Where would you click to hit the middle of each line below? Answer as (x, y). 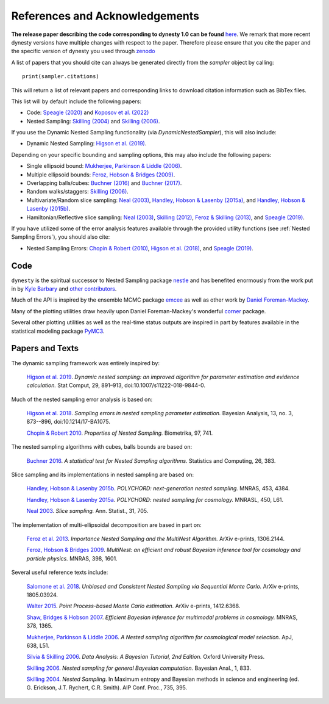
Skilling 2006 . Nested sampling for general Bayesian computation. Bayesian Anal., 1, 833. (139, 668)
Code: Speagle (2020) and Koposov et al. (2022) (88, 112)
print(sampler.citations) (61, 77)
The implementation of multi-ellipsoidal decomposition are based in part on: (107, 524)
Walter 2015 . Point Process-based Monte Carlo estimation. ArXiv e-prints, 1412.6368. (133, 606)
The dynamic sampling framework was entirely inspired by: (85, 363)
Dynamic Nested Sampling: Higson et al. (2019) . (87, 143)
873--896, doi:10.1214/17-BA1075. (69, 422)
